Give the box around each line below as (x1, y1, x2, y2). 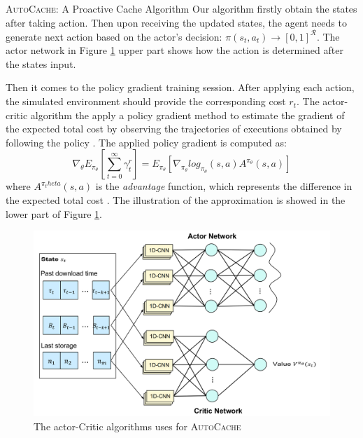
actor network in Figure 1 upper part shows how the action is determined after (6, 43, 343, 57)
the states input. (6, 56, 76, 71)
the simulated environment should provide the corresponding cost (6, 94, 286, 109)
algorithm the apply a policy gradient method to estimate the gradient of (30, 107, 345, 122)
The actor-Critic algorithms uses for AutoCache (34, 418, 241, 433)
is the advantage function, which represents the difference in (95, 179, 353, 193)
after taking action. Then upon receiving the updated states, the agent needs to (6, 15, 347, 29)
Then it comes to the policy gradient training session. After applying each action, (6, 80, 355, 95)
